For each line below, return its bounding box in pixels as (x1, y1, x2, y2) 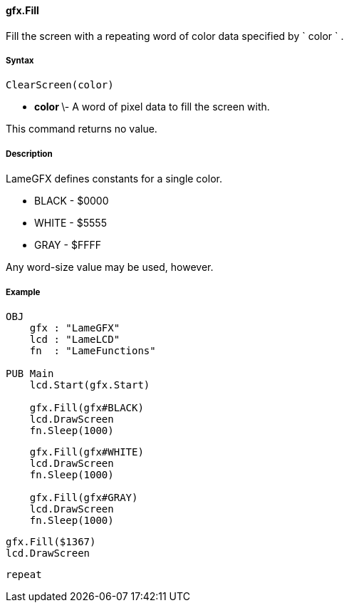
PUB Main (6, 367, 54, 379)
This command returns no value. (6, 123, 157, 135)
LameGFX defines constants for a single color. (6, 172, 222, 185)
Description (6, 148, 53, 159)
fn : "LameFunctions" (29, 344, 156, 356)
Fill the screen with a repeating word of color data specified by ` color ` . (6, 29, 344, 42)
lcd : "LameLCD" (29, 333, 120, 345)
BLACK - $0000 (34, 195, 109, 207)
